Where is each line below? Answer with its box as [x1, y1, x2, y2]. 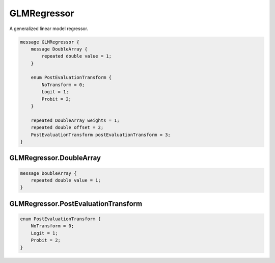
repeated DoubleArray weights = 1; [31, 117, 120, 123]
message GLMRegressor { [20, 39, 80, 45]
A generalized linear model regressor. [9, 25, 89, 32]
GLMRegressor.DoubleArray [9, 153, 101, 163]
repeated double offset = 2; [31, 125, 104, 130]
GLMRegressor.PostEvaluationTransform [9, 199, 143, 208]
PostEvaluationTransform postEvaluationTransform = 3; [31, 131, 171, 138]
